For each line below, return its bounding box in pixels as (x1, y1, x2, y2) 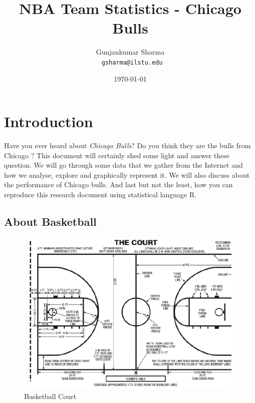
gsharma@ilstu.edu (101, 59, 163, 66)
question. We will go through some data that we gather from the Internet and (4, 160, 243, 170)
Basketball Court (24, 390, 77, 401)
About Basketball (4, 214, 97, 229)
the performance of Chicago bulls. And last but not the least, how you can (4, 179, 233, 190)
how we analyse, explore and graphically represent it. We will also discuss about (4, 169, 250, 180)
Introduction (4, 111, 93, 132)
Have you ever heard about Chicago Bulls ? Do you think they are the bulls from (4, 140, 251, 151)
